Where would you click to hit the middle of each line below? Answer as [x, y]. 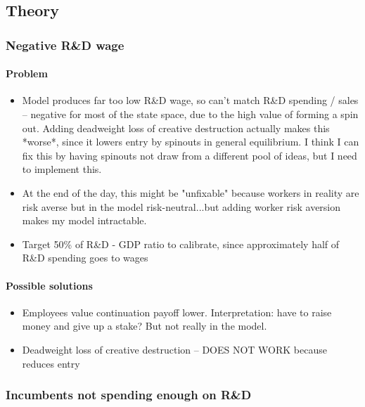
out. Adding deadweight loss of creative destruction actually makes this [176, 128]
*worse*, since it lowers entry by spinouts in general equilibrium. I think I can [191, 142]
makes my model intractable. [84, 220]
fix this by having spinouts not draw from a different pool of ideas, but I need [190, 155]
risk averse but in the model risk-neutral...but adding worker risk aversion [181, 206]
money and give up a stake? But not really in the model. [145, 326]
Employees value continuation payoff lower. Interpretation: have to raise [177, 312]
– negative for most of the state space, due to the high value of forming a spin [190, 114]
